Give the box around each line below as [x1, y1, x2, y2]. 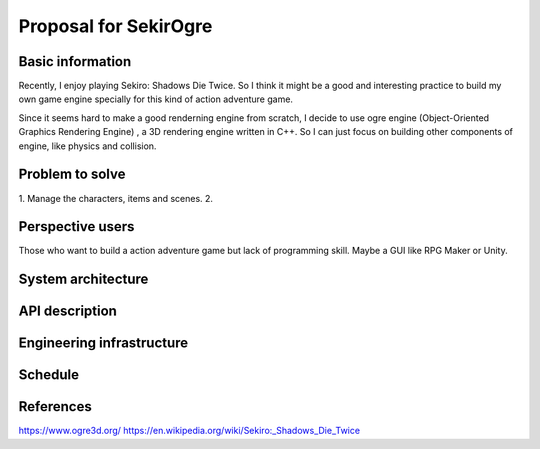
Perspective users [18, 218, 135, 235]
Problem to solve [18, 166, 126, 183]
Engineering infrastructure [18, 335, 189, 352]
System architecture [18, 271, 149, 288]
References [18, 398, 92, 415]
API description [18, 303, 117, 320]
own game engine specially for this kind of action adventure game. [18, 93, 294, 105]
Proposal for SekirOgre [18, 15, 213, 37]
